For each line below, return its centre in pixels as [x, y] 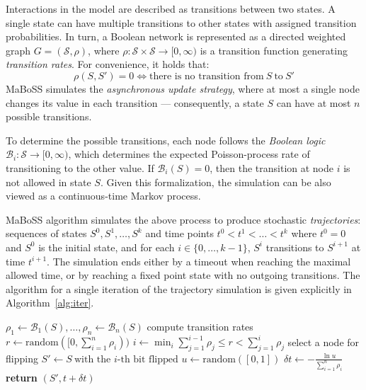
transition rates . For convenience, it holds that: [108, 64]
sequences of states [46, 233]
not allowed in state [48, 182]
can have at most [314, 102]
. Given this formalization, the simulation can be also [216, 182]
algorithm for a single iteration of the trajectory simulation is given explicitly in [179, 288]
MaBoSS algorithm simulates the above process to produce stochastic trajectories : [183, 219]
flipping [22, 358]
